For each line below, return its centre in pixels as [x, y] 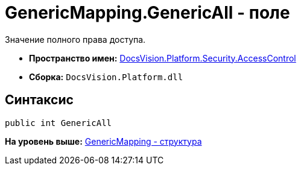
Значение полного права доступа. [75, 39]
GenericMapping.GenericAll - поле [147, 13]
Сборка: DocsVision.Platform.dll [106, 77]
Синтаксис [39, 100]
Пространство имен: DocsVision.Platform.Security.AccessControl [163, 58]
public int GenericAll [59, 123]
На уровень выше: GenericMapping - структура [103, 141]
